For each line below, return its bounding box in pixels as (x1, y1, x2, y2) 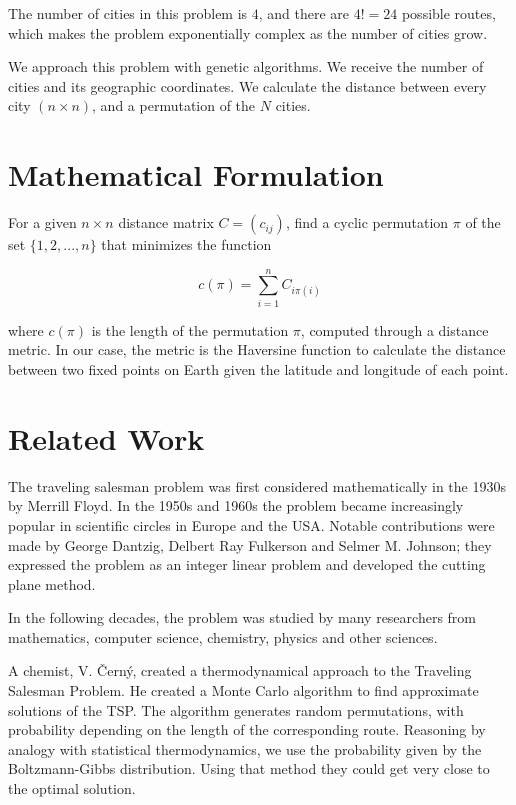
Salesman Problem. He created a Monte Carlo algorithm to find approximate (8, 680, 479, 701)
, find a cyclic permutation (285, 212, 449, 233)
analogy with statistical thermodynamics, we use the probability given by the (8, 738, 482, 759)
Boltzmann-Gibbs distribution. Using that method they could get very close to (8, 758, 490, 779)
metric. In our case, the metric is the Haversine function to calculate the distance (8, 339, 506, 360)
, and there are (258, 3, 350, 23)
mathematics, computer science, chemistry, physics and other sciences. (8, 626, 438, 647)
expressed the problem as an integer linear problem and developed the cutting (8, 554, 486, 575)
